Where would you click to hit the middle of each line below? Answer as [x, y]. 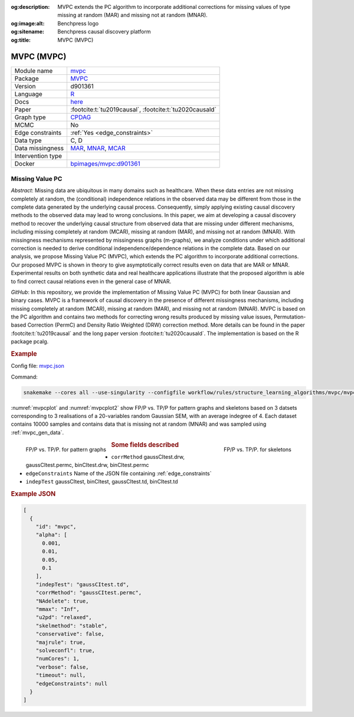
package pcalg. [30, 341]
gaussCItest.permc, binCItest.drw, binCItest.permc [87, 465]
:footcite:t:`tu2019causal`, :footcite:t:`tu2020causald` [143, 110]
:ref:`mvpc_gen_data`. [37, 432]
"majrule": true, [61, 642]
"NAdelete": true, [62, 601]
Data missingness [39, 149]
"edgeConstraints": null [72, 683]
